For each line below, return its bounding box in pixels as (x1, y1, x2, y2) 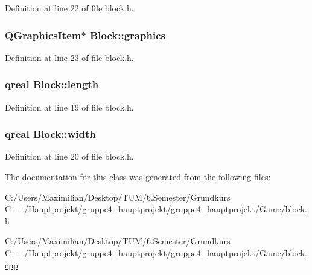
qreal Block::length (5, 77, 99, 92)
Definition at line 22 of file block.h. (5, 2, 134, 14)
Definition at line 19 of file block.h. (5, 100, 134, 113)
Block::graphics (89, 27, 165, 42)
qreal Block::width (5, 126, 96, 141)
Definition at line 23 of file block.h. (5, 51, 134, 63)
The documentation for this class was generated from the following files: (5, 170, 271, 183)
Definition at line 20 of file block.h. (5, 150, 134, 163)
